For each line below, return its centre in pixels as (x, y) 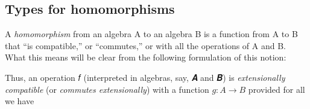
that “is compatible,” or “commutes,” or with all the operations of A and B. (146, 45)
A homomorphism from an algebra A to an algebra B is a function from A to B (151, 34)
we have (20, 101)
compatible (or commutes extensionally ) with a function (107, 89)
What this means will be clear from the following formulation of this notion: (146, 57)
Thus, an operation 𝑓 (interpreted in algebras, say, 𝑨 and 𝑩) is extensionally (145, 77)
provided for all (277, 89)
